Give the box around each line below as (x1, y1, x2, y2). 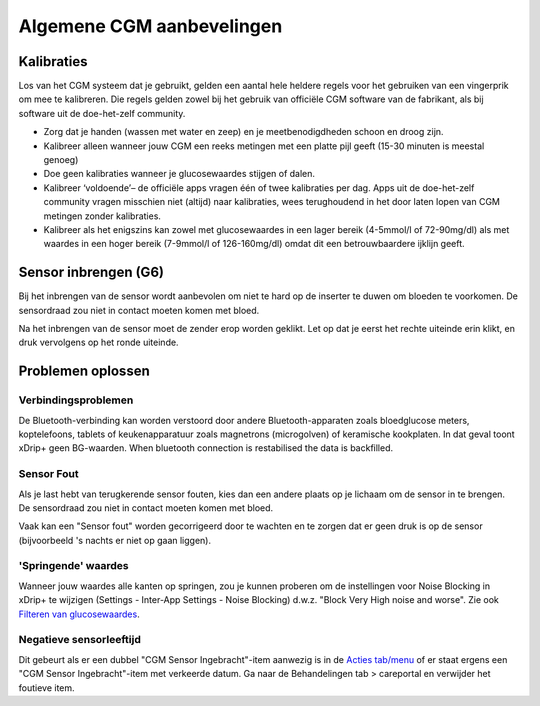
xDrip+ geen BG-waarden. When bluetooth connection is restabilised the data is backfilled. (18, 442, 394, 454)
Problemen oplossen (18, 363, 150, 380)
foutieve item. (18, 681, 75, 694)
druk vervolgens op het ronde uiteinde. (18, 336, 179, 349)
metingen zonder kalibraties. (43, 210, 162, 222)
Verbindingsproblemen (18, 393, 134, 407)
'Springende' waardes (18, 559, 129, 573)
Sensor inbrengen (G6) (18, 264, 165, 281)
